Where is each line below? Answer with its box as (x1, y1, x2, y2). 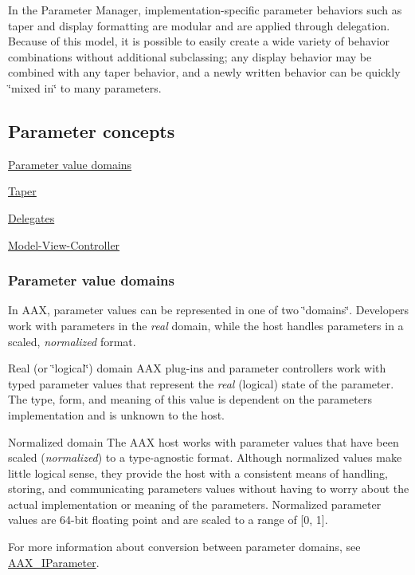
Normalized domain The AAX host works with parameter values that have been (8, 433, 399, 450)
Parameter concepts (8, 118, 175, 143)
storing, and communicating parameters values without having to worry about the (8, 480, 409, 497)
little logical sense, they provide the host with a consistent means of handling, (8, 464, 388, 481)
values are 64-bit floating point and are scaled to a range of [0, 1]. (8, 511, 328, 528)
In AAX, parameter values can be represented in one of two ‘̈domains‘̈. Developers (8, 301, 409, 318)
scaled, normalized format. (8, 333, 136, 349)
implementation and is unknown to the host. (8, 406, 225, 423)
